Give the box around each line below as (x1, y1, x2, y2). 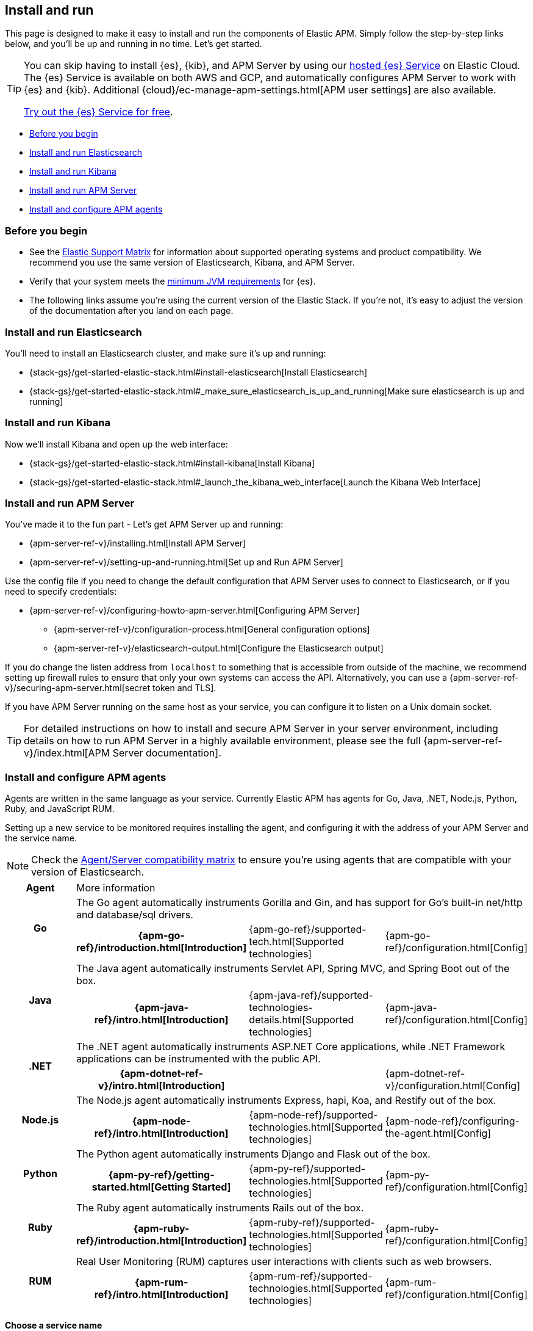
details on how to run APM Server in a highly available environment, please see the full (24, 734, 421, 747)
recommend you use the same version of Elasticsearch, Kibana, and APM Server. (29, 257, 355, 268)
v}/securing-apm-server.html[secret (5, 683, 151, 694)
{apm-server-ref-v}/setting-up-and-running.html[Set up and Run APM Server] (29, 557, 343, 568)
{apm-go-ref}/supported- (249, 923, 367, 936)
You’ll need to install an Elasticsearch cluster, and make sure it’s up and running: (5, 347, 326, 358)
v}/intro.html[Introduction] (98, 1079, 225, 1092)
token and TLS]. (152, 683, 216, 694)
